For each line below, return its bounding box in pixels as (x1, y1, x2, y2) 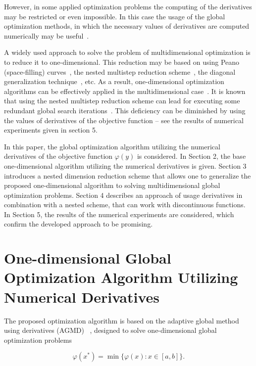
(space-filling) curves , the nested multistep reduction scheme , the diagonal (4, 66, 236, 77)
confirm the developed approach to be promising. (4, 219, 153, 229)
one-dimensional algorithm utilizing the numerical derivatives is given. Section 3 (4, 160, 247, 171)
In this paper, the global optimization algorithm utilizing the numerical (4, 141, 220, 151)
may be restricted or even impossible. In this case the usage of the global (4, 11, 225, 21)
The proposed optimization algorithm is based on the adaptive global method (4, 315, 239, 325)
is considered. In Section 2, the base (137, 151, 246, 161)
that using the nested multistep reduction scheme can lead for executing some (4, 95, 240, 106)
